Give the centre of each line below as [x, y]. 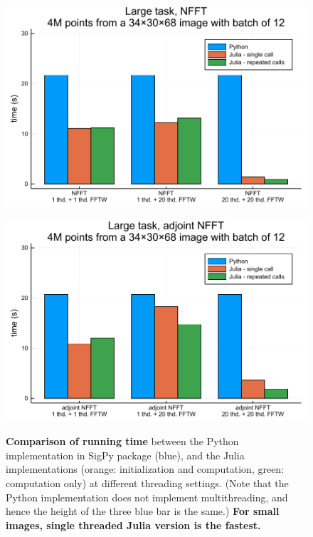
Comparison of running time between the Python [122, 441]
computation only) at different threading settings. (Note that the [147, 483]
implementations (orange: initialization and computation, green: [145, 469]
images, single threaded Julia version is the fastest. [133, 525]
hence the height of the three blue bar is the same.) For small [143, 511]
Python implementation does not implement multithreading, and [147, 497]
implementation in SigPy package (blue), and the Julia [125, 455]
